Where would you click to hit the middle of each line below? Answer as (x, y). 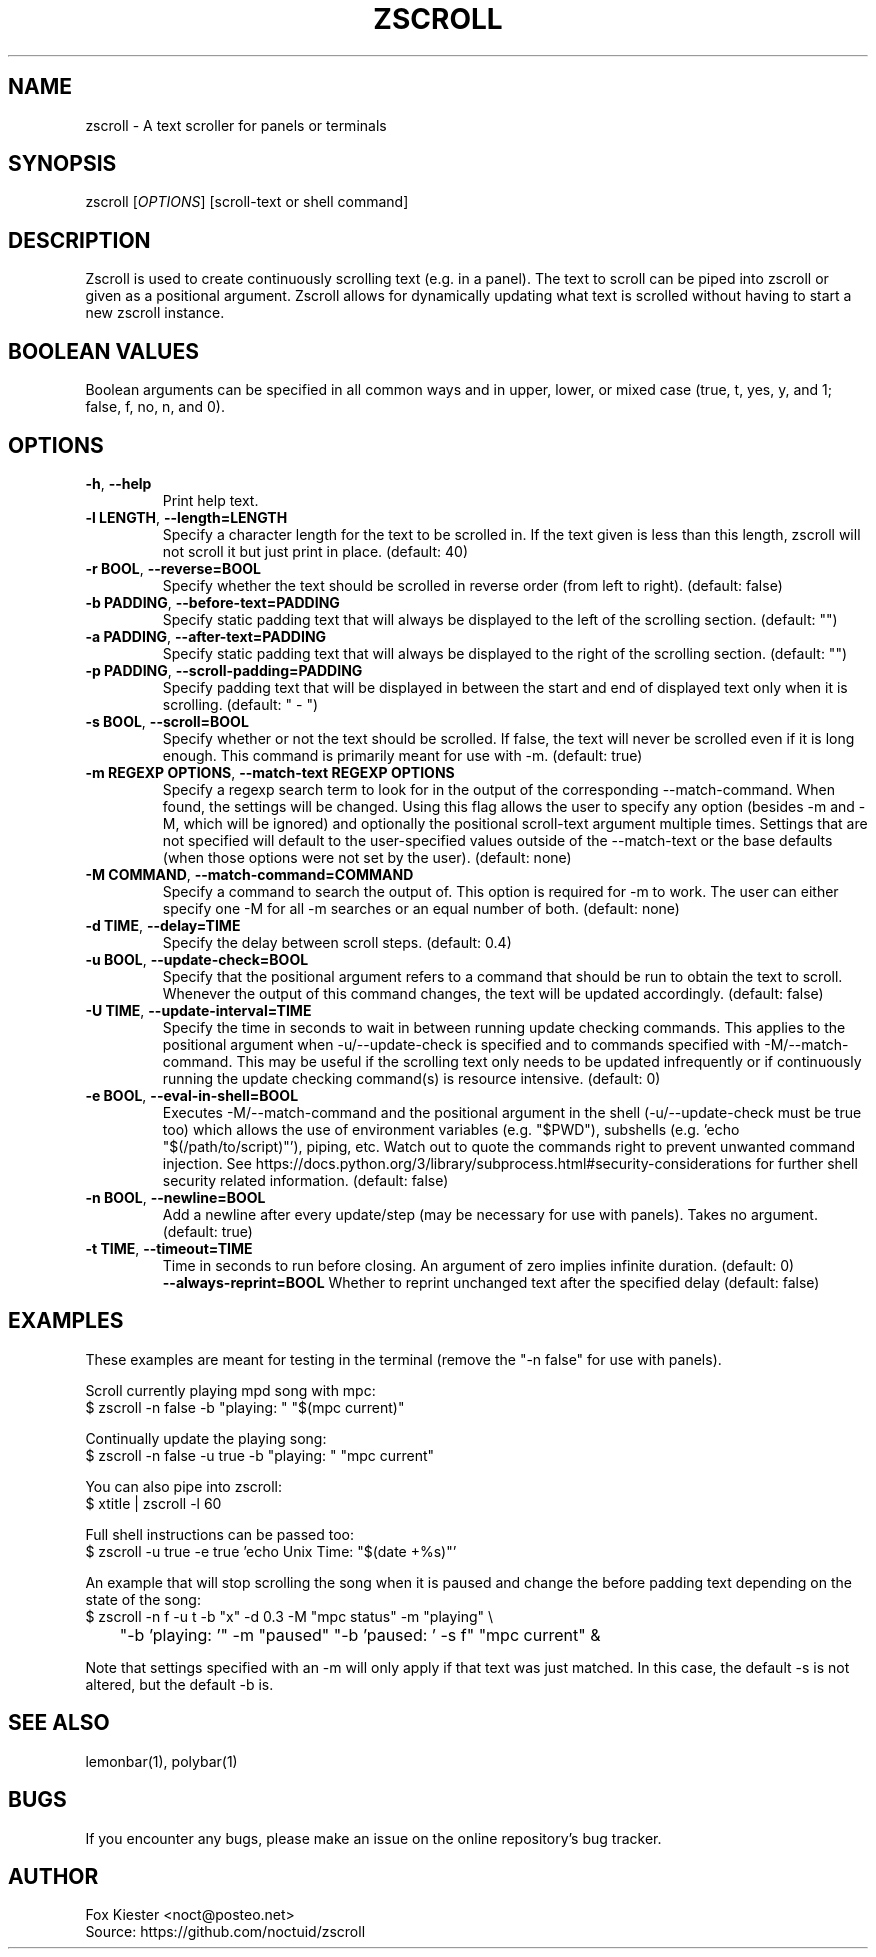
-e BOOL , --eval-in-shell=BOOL (192, 1095)
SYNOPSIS (62, 164)
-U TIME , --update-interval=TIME (198, 1010)
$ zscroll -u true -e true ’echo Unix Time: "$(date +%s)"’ (271, 1551)
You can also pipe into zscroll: (184, 1486)
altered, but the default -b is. (179, 1684)
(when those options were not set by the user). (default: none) (367, 857)
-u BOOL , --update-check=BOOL (197, 959)
